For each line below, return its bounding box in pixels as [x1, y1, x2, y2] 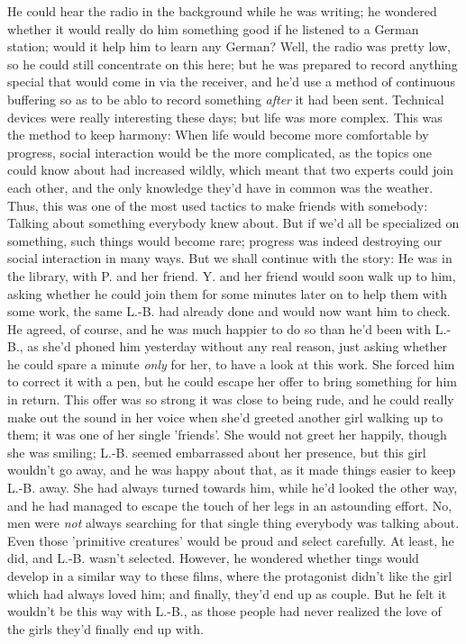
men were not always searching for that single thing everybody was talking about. [7, 513, 460, 532]
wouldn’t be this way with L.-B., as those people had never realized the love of [7, 602, 442, 621]
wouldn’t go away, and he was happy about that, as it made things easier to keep [7, 460, 456, 479]
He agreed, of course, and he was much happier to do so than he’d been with [7, 319, 432, 338]
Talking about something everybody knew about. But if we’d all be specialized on [7, 213, 460, 232]
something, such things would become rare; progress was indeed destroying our [7, 231, 443, 249]
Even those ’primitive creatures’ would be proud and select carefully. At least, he [7, 531, 454, 549]
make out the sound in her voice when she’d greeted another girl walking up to [7, 407, 443, 426]
